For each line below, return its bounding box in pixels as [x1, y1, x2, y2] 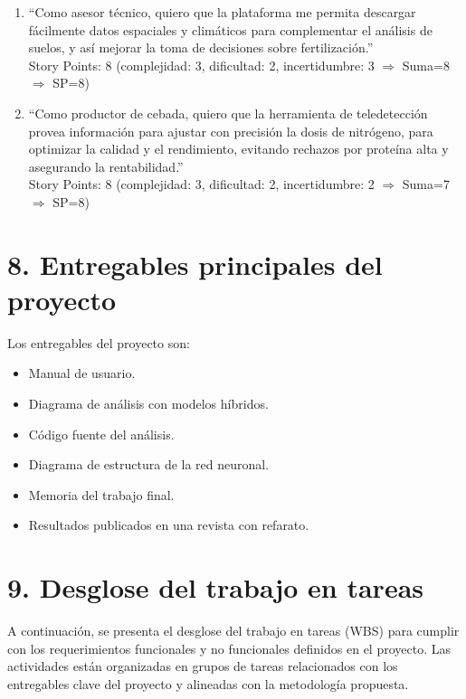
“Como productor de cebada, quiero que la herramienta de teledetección [28, 103, 428, 122]
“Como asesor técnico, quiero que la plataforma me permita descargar [28, 3, 416, 21]
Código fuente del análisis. [28, 424, 175, 443]
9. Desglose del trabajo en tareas [7, 569, 424, 606]
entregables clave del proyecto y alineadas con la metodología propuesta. [7, 674, 409, 693]
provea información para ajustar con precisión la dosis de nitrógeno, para [28, 121, 433, 140]
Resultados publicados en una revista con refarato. [28, 515, 309, 534]
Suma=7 [402, 175, 450, 194]
